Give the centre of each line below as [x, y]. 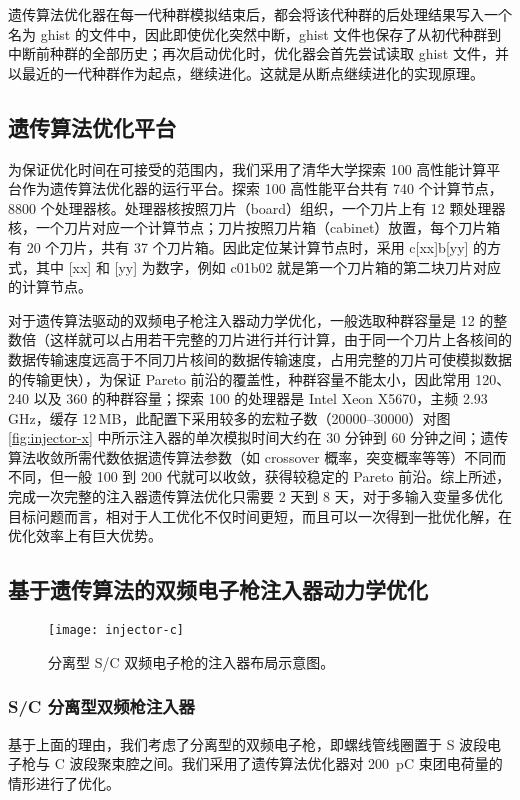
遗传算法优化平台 [92, 126]
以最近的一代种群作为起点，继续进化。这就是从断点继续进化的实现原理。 [246, 72]
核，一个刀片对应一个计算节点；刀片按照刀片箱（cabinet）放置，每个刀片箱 [254, 227]
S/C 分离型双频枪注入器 [101, 706]
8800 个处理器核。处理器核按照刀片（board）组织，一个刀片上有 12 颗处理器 [257, 207]
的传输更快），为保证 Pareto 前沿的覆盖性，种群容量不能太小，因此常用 [239, 378]
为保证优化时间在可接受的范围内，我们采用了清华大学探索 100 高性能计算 [247, 168]
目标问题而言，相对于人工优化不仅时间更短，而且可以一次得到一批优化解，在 [260, 515]
